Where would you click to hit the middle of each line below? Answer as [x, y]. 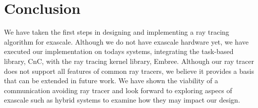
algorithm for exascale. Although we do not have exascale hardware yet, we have [126, 41]
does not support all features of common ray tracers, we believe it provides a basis [129, 71]
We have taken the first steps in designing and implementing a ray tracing [117, 32]
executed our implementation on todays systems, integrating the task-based [119, 51]
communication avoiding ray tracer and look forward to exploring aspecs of [118, 90]
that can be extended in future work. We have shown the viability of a [111, 81]
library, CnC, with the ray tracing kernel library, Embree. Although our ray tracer [129, 61]
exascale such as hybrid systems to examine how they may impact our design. [122, 100]
